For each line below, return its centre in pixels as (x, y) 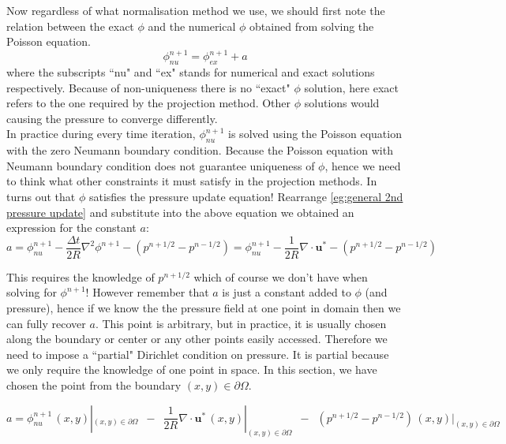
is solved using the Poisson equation (315, 134)
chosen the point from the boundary (94, 385)
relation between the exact (70, 26)
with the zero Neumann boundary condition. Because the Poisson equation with (200, 150)
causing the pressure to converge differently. (112, 118)
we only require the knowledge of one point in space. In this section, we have (192, 369)
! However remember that (147, 292)
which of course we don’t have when (281, 276)
